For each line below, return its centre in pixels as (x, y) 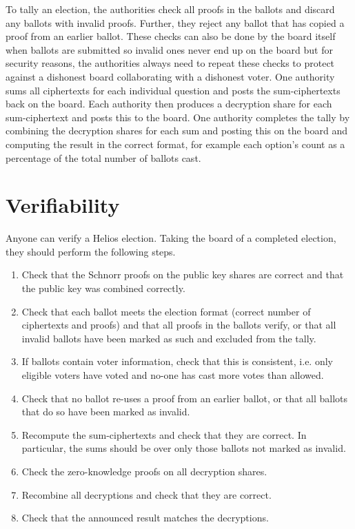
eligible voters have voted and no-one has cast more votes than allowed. (173, 375)
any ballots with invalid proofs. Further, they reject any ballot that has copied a (175, 22)
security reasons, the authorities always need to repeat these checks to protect (170, 63)
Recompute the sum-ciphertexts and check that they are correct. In (164, 434)
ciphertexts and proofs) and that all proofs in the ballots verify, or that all (179, 325)
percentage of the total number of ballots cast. (103, 157)
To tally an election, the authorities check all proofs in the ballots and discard (170, 9)
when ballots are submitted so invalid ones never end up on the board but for (169, 49)
